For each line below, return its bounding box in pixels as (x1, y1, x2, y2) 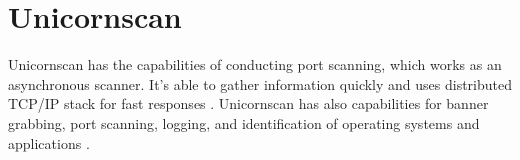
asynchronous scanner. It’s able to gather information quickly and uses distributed (8, 73, 512, 94)
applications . (8, 132, 90, 153)
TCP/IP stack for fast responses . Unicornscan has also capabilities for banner (8, 93, 489, 114)
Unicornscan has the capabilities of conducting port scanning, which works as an (8, 54, 502, 75)
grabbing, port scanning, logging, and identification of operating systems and (8, 112, 480, 133)
